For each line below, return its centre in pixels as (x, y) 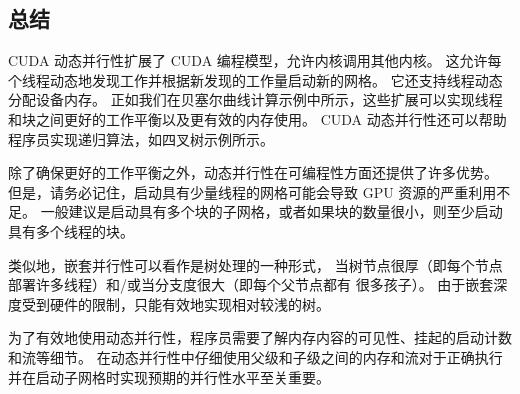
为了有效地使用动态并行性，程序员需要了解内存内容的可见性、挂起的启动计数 (260, 337)
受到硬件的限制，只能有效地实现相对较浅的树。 (175, 303)
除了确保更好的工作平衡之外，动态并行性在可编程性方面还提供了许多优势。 (253, 172)
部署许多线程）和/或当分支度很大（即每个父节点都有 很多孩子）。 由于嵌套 (251, 284)
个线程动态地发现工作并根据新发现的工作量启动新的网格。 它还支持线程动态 (255, 79)
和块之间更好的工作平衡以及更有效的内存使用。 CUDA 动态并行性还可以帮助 (257, 118)
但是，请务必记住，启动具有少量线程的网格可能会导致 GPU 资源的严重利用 (252, 191)
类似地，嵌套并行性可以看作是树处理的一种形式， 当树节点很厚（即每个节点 (255, 264)
